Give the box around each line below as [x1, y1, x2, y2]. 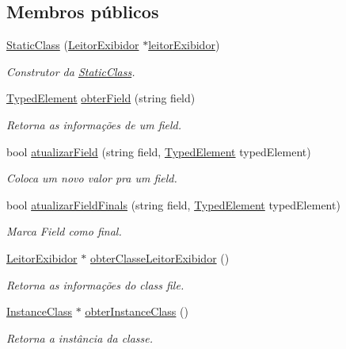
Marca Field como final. [6, 223, 122, 240]
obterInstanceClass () [85, 303, 188, 320]
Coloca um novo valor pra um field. [6, 170, 177, 186]
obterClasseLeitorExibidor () [89, 249, 230, 266]
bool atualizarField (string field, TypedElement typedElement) [6, 143, 311, 159]
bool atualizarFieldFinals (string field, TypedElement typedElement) [6, 196, 340, 213]
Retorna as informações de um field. [6, 116, 181, 132]
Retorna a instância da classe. [6, 329, 153, 346]
